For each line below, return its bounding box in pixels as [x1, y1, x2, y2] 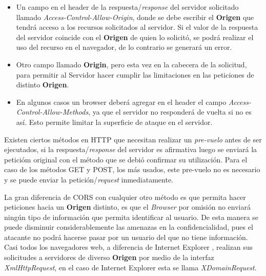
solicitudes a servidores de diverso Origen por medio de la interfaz [4, 252, 214, 263]
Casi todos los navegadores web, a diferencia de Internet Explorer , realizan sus [4, 242, 253, 252]
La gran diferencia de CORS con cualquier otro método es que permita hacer [4, 191, 246, 202]
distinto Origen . [16, 79, 69, 90]
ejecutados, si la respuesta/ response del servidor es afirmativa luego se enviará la [4, 144, 257, 155]
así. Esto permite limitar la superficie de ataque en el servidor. [16, 116, 213, 127]
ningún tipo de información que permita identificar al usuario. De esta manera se [4, 211, 259, 222]
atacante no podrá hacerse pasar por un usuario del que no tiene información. [4, 231, 248, 242]
